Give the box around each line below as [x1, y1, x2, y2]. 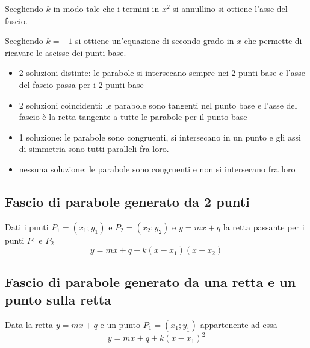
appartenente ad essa [200, 318, 277, 331]
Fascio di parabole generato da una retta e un [5, 272, 296, 291]
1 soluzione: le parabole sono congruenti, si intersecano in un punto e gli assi [19, 130, 301, 143]
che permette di [244, 34, 302, 47]
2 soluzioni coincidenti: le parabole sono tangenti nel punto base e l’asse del [19, 98, 297, 111]
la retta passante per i [223, 220, 305, 233]
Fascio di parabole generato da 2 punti [5, 192, 250, 210]
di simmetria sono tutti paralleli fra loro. [19, 142, 169, 155]
